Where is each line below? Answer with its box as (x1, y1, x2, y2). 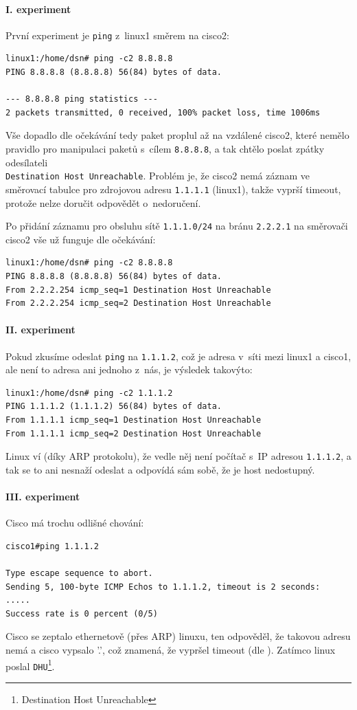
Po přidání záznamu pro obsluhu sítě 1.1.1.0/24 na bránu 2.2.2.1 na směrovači (5, 219, 348, 233)
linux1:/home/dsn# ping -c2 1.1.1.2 (5, 388, 173, 398)
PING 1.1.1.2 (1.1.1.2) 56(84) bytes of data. (5, 401, 222, 412)
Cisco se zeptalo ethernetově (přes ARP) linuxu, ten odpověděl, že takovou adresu (5, 629, 351, 643)
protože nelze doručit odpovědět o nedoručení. (5, 195, 201, 210)
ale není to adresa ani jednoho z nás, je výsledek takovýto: (5, 362, 253, 377)
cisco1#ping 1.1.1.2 (5, 541, 100, 551)
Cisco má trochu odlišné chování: (5, 515, 144, 530)
